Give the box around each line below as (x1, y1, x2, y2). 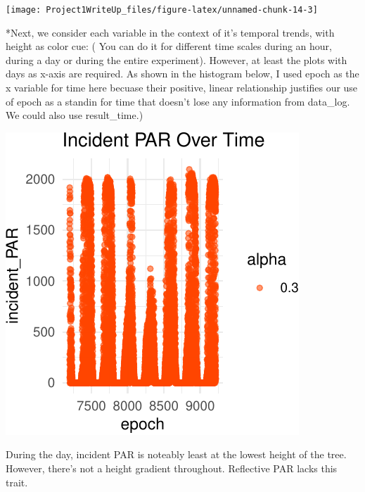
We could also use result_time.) (6, 108, 143, 122)
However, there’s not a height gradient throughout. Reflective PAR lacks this (6, 461, 338, 475)
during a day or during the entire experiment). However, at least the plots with (6, 52, 347, 67)
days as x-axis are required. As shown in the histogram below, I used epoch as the (6, 66, 359, 81)
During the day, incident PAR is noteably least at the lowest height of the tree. (6, 447, 347, 462)
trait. (6, 474, 28, 489)
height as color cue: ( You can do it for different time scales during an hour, (6, 39, 332, 53)
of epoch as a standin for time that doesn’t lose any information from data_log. (6, 94, 350, 108)
